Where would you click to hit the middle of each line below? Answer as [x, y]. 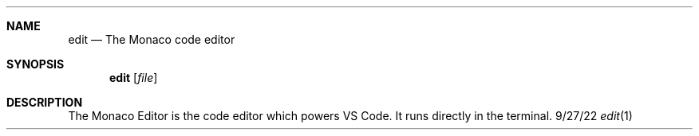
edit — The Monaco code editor [152, 39]
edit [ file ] [134, 78]
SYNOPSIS [36, 64]
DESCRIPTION [45, 102]
